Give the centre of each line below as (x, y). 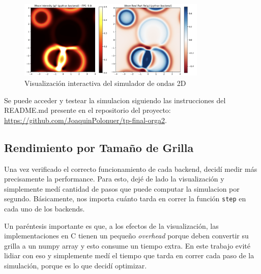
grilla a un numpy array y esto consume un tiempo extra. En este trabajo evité (127, 245)
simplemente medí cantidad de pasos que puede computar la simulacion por (122, 188)
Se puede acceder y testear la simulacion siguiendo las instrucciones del (115, 100)
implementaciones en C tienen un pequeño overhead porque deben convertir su (126, 236)
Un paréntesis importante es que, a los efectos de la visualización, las (111, 225)
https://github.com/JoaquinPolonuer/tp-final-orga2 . (85, 120)
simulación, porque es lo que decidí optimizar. (76, 266)
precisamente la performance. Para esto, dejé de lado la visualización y (114, 179)
